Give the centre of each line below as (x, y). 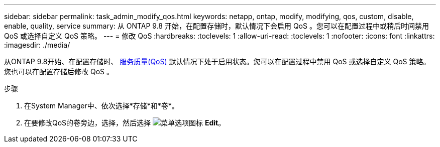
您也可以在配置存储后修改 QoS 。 (59, 71)
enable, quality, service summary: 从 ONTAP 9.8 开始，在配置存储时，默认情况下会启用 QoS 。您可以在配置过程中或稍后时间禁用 (216, 26)
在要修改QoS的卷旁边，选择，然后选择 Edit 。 (125, 123)
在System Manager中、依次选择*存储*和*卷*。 (101, 106)
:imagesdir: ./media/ (37, 45)
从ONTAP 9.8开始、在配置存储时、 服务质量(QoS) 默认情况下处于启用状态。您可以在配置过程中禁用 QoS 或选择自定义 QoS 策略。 (217, 61)
